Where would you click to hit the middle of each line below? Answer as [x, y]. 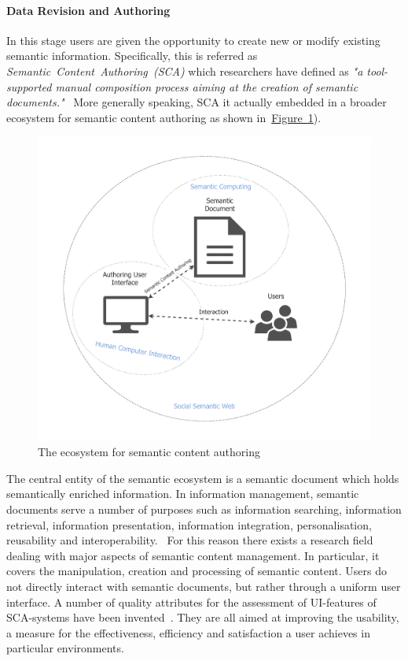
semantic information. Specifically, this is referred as [132, 56]
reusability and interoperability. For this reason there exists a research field [190, 540]
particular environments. [65, 648]
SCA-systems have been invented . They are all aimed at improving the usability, [203, 617]
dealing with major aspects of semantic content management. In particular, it [193, 555]
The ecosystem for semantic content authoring [149, 452]
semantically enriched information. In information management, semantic [183, 494]
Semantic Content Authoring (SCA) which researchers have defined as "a [185, 71]
